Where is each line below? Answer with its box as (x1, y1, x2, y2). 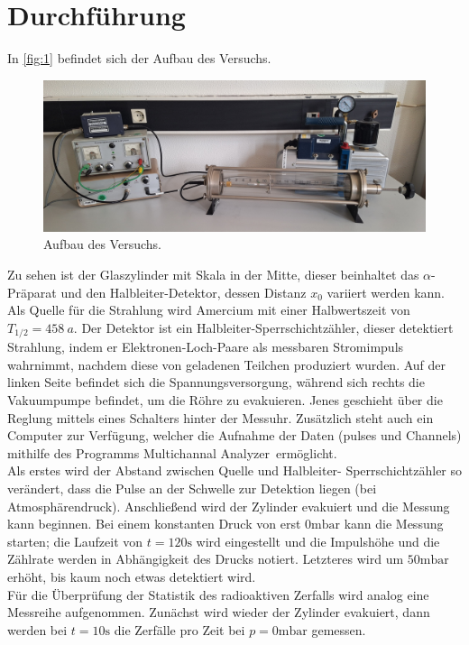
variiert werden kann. (326, 282, 445, 301)
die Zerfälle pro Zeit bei (114, 620, 245, 639)
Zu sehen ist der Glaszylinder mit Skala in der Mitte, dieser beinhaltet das (7, 265, 419, 284)
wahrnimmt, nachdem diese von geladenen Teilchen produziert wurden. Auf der (7, 355, 446, 373)
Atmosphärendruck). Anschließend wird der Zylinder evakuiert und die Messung (7, 496, 450, 515)
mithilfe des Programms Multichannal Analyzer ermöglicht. (7, 443, 337, 462)
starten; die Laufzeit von (7, 531, 143, 550)
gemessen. (311, 620, 366, 639)
